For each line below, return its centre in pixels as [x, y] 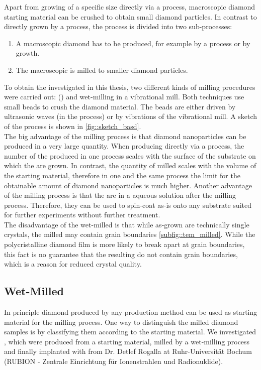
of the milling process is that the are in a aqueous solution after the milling [120, 195]
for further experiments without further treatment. [82, 215]
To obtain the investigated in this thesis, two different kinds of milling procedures [130, 87]
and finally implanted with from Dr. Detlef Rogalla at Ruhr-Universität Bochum [128, 351]
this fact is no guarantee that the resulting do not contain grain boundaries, [121, 254]
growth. [28, 53]
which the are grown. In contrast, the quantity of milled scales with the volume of [130, 165]
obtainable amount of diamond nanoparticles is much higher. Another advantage [128, 185]
